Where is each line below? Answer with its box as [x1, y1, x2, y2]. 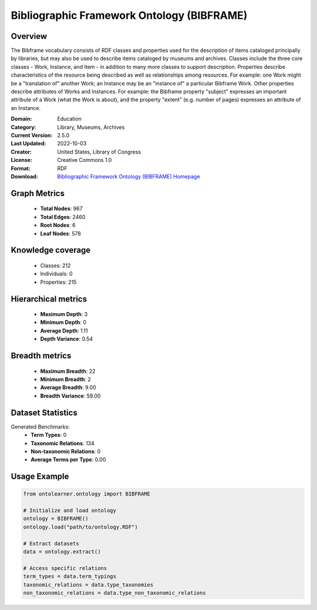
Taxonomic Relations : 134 [31, 439, 95, 447]
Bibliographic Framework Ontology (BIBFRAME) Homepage [57, 173, 200, 180]
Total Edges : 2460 [40, 213, 86, 220]
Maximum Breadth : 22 [40, 367, 96, 374]
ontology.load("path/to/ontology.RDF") [23, 523, 138, 530]
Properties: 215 [40, 279, 77, 286]
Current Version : [11, 131, 53, 138]
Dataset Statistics [11, 407, 77, 417]
